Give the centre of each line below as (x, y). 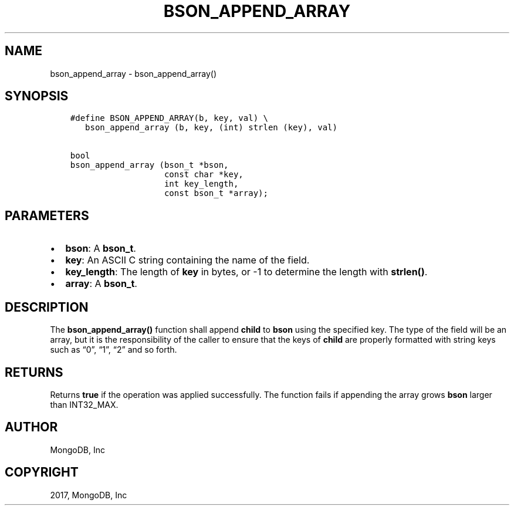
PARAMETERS (47, 215)
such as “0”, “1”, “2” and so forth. (114, 350)
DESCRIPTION (47, 307)
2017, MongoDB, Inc (89, 495)
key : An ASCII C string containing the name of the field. (187, 260)
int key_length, (201, 184)
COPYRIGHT (42, 472)
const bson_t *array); (216, 193)
